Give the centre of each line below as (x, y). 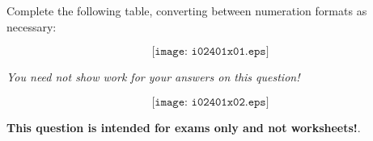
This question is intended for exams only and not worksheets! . (184, 127)
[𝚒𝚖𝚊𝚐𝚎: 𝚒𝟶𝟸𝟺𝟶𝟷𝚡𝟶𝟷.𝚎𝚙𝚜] (210, 52)
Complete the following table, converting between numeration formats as (187, 10)
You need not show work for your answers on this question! (153, 77)
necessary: (32, 26)
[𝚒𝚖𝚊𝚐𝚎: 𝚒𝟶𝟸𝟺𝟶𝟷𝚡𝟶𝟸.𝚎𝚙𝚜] (210, 102)
